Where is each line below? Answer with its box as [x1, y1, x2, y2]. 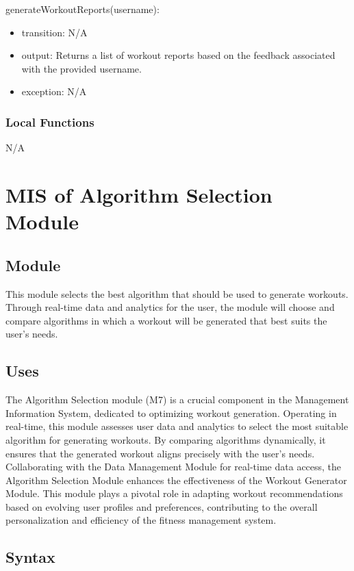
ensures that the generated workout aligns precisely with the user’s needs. [5, 446, 315, 460]
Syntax [5, 546, 55, 568]
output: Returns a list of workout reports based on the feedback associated [21, 48, 336, 62]
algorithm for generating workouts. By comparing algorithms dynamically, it [5, 432, 326, 446]
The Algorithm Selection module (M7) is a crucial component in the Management [5, 392, 349, 407]
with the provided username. [21, 61, 142, 75]
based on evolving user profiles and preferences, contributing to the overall [5, 499, 318, 513]
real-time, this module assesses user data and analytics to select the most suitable [5, 419, 349, 433]
